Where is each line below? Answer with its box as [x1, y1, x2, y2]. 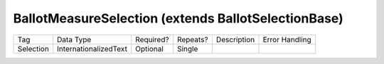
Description [215, 34, 255, 44]
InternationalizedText [57, 44, 128, 53]
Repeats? [176, 34, 208, 44]
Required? [135, 34, 170, 44]
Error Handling [262, 34, 312, 44]
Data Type [57, 34, 92, 44]
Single [176, 44, 198, 53]
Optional [135, 44, 164, 53]
